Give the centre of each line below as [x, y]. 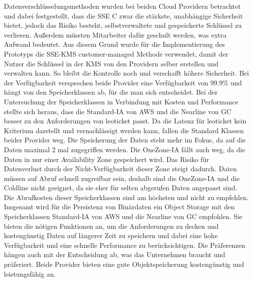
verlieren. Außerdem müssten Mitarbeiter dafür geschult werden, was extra [115, 34]
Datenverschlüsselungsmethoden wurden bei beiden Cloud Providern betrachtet [122, 6]
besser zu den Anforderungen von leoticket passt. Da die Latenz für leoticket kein [125, 121]
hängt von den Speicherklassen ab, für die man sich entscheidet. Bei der [111, 92]
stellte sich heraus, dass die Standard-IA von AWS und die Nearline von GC [118, 111]
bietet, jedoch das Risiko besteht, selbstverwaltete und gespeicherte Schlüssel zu [123, 25]
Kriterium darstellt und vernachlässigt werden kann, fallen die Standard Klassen [124, 130]
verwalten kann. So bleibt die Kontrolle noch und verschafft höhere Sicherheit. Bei [126, 73]
